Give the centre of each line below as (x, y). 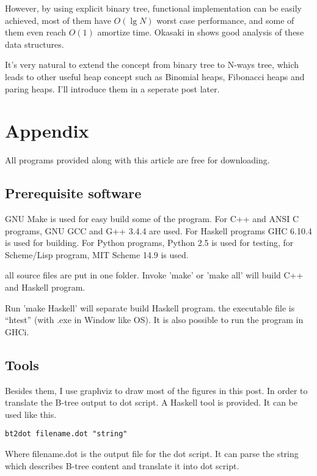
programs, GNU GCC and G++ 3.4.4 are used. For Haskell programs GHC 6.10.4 (158, 230)
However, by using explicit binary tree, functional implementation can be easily (154, 8)
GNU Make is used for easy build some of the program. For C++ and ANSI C (152, 219)
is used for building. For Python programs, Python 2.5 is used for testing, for (149, 243)
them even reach (35, 32)
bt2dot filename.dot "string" (66, 434)
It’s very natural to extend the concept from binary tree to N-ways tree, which (152, 65)
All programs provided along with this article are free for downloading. (137, 160)
